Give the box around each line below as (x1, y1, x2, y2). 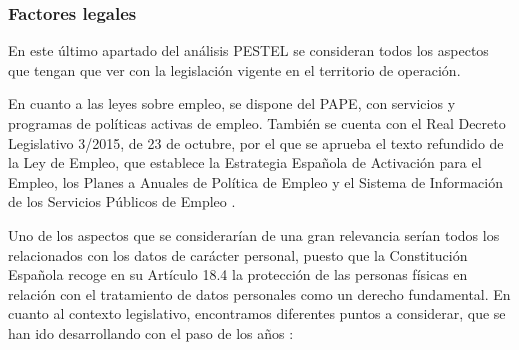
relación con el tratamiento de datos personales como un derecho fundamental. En (8, 283, 511, 304)
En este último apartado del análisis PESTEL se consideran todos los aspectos (8, 40, 489, 61)
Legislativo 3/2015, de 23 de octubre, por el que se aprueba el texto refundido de (8, 132, 504, 153)
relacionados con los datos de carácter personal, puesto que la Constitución (8, 244, 468, 265)
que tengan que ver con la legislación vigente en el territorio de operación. (8, 59, 461, 80)
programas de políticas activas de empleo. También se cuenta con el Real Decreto (8, 113, 506, 133)
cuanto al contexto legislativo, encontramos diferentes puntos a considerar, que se (8, 303, 506, 324)
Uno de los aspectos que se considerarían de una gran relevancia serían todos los (8, 224, 500, 245)
